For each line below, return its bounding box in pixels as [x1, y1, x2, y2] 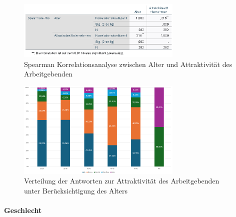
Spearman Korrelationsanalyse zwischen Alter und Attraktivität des [24, 58, 232, 69]
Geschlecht [4, 204, 42, 215]
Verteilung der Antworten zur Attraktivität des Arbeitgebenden [24, 175, 219, 186]
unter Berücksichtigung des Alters [24, 185, 128, 195]
